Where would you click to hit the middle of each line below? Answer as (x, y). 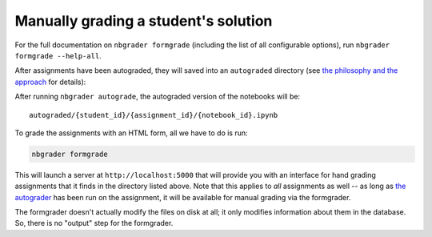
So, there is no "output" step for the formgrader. (94, 223)
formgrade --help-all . (58, 55)
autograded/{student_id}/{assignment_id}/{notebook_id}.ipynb (154, 115)
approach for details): (50, 82)
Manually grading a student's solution (144, 21)
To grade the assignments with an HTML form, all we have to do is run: (131, 133)
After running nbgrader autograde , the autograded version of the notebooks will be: (157, 97)
